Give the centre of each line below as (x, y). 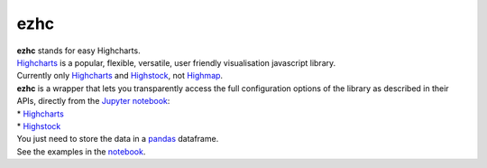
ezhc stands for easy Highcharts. (78, 51)
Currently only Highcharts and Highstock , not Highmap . (120, 76)
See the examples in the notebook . (81, 151)
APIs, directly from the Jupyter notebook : (93, 101)
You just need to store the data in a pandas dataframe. (118, 139)
